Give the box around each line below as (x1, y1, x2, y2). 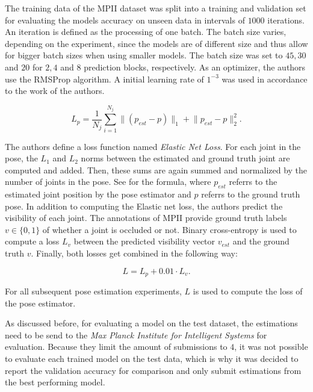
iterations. (267, 13, 305, 26)
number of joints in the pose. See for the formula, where (5, 175, 211, 188)
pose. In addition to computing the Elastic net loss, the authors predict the (5, 199, 283, 212)
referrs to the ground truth (201, 188, 300, 201)
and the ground (232, 235, 290, 247)
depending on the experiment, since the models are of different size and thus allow (5, 37, 308, 49)
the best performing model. (5, 376, 105, 388)
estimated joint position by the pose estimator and (5, 188, 191, 201)
